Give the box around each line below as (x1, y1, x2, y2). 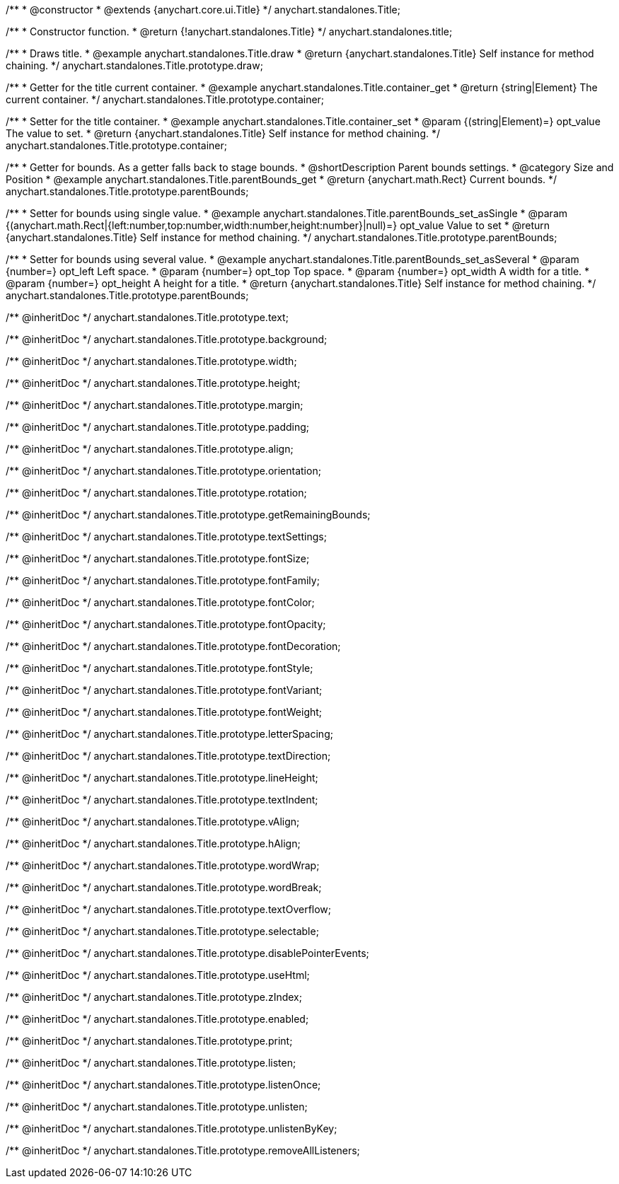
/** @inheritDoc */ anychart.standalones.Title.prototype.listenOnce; (6, 1079, 321, 1091)
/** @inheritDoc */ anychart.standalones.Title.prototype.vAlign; (6, 816, 300, 828)
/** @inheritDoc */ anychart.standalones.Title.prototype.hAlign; (6, 837, 301, 849)
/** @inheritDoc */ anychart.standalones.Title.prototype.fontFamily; (6, 574, 320, 586)
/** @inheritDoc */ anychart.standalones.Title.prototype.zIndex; (6, 991, 302, 1003)
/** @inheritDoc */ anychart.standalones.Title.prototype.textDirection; (6, 750, 331, 762)
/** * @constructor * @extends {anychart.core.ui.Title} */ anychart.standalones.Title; (6, 4, 400, 16)
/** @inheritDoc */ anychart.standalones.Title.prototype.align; (6, 443, 294, 455)
